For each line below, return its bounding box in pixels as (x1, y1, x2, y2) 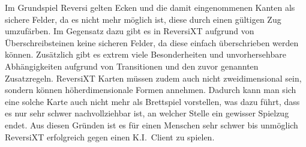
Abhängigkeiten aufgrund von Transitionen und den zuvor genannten (5, 59, 259, 72)
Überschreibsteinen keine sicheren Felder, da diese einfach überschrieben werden (5, 36, 299, 49)
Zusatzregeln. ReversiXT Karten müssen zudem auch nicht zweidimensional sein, (5, 71, 302, 84)
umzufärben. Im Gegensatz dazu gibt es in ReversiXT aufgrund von (5, 25, 254, 37)
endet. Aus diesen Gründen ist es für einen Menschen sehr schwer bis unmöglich (5, 118, 298, 131)
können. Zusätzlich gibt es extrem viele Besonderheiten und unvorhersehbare (5, 48, 286, 61)
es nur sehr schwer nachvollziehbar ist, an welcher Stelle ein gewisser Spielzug (5, 107, 289, 119)
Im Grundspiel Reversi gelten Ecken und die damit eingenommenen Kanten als (5, 1, 295, 13)
